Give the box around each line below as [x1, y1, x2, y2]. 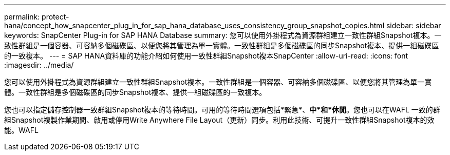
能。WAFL [4, 126, 39, 134]
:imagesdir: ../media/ [4, 61, 74, 69]
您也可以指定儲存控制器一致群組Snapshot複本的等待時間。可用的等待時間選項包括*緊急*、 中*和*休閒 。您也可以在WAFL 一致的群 [4, 105, 440, 114]
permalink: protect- [4, 12, 69, 21]
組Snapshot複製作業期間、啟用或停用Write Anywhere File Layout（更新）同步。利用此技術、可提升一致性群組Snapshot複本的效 [4, 115, 435, 124]
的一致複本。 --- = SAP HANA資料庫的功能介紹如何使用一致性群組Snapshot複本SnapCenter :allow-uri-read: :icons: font [4, 51, 408, 60]
